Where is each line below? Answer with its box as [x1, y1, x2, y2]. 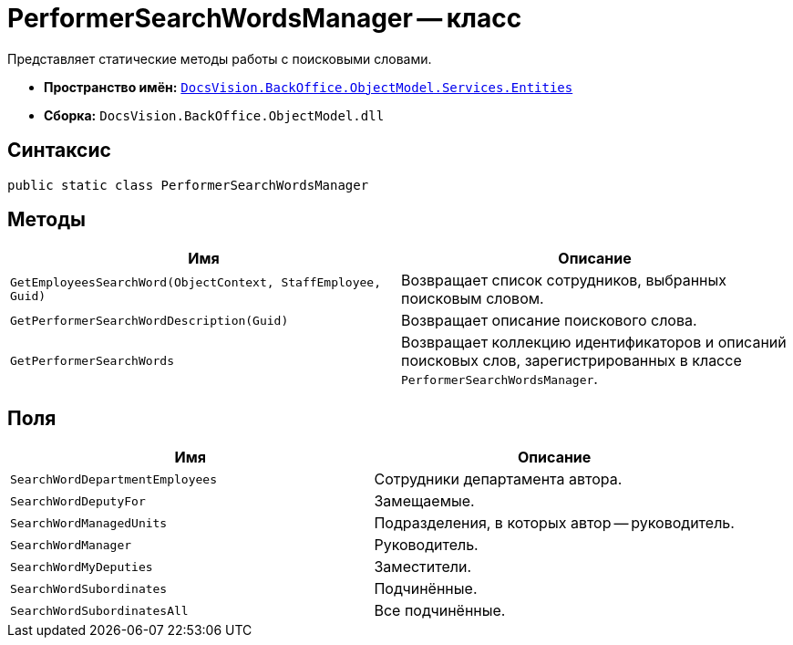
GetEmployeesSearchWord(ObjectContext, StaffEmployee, [10, 276, 381, 290]
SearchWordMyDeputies [10, 559, 153, 574]
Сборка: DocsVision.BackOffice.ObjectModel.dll [44, 107, 385, 123]
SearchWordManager [10, 537, 132, 552]
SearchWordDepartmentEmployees [10, 472, 217, 486]
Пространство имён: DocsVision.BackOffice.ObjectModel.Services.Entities [44, 78, 573, 95]
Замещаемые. [374, 492, 475, 511]
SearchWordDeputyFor [10, 494, 146, 508]
